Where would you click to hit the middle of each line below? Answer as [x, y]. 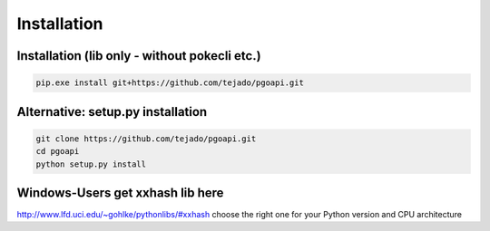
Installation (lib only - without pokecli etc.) [139, 56]
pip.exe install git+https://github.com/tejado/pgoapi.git [170, 83]
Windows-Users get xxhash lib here [120, 192]
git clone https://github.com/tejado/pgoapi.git [146, 139]
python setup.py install [91, 164]
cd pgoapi [58, 151]
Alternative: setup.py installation [112, 112]
